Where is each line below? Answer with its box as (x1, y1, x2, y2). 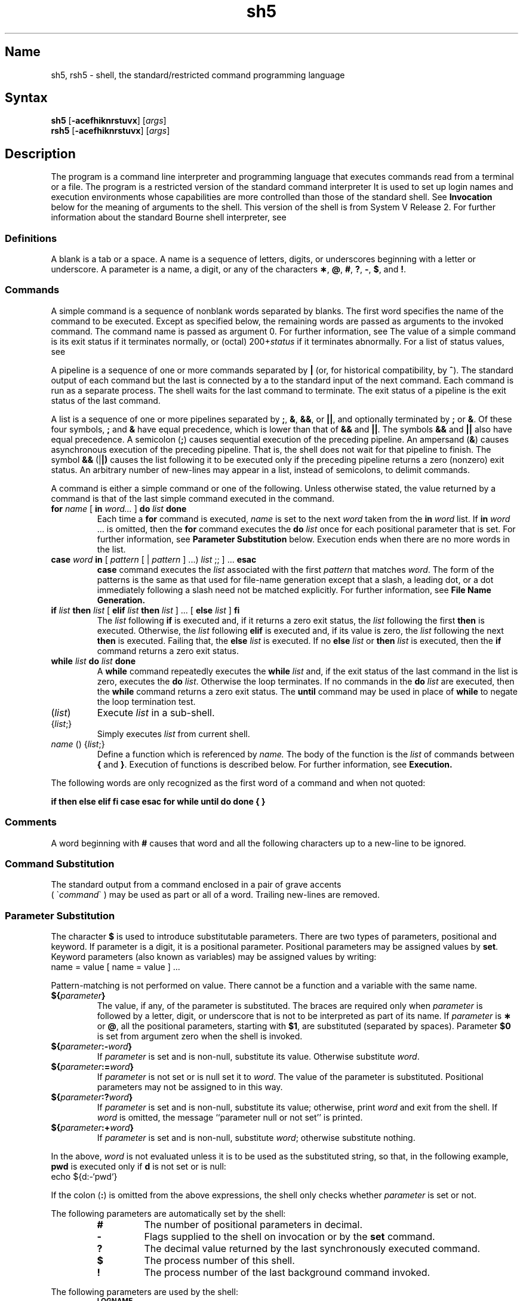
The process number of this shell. (144, 1254, 295, 1267)
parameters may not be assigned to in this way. (97, 1082, 283, 1093)
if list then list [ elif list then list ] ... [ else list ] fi (51, 605, 240, 615)
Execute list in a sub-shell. (97, 706, 215, 719)
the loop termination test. (97, 696, 196, 707)
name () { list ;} (51, 738, 105, 749)
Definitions (5, 232, 57, 244)
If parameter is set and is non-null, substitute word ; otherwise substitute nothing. (97, 1133, 416, 1143)
